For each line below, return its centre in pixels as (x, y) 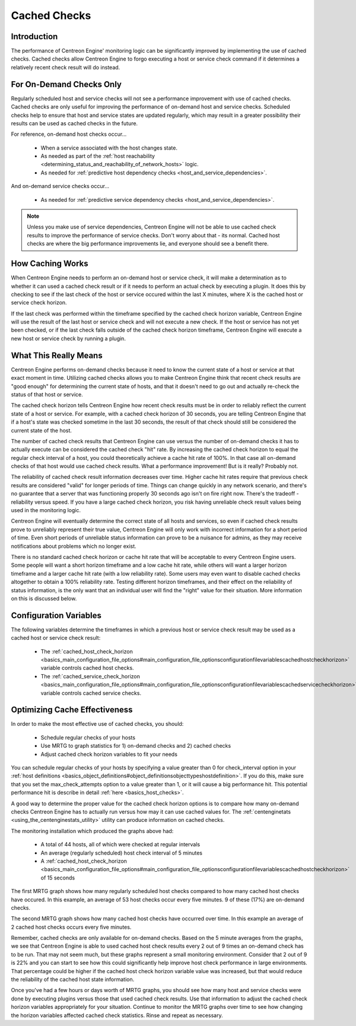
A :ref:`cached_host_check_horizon (84, 861)
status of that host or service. (47, 394)
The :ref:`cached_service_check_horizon (90, 676)
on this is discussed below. (44, 598)
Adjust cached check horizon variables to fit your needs (109, 754)
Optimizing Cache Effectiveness (72, 710)
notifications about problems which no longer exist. (74, 546)
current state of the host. (42, 430)
